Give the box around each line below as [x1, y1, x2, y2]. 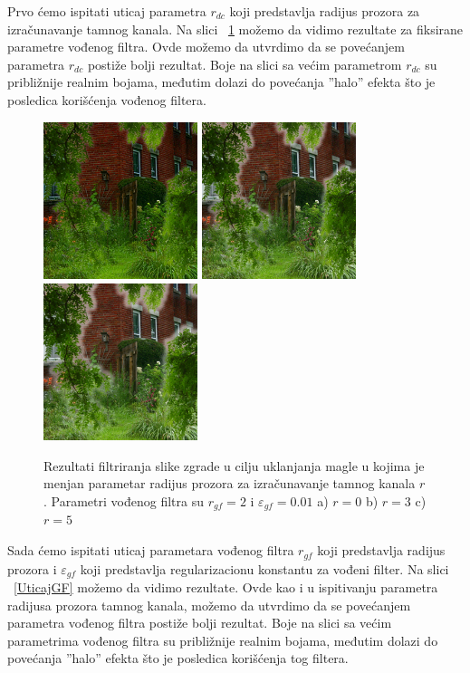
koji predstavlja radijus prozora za [229, 2, 420, 20]
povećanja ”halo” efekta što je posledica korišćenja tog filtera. [7, 649, 349, 668]
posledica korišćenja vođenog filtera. [7, 90, 206, 109]
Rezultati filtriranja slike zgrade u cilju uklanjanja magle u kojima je [43, 456, 425, 475]
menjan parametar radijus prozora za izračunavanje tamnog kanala [43, 474, 416, 493]
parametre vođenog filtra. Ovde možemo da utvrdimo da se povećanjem [7, 37, 405, 56]
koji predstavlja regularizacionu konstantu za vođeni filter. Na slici [80, 559, 449, 578]
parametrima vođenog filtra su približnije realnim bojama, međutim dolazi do [7, 630, 438, 649]
